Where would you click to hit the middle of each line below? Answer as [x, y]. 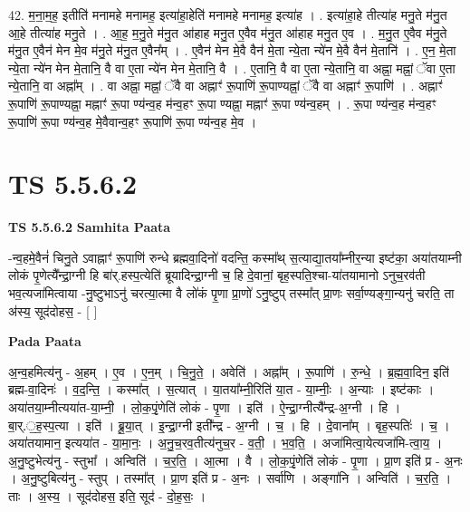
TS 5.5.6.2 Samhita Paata [90, 227]
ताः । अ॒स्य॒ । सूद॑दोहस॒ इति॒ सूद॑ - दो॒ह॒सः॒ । [107, 496]
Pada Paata [45, 341]
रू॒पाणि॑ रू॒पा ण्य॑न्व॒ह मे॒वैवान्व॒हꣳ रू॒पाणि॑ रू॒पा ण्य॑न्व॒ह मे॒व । [133, 121]
